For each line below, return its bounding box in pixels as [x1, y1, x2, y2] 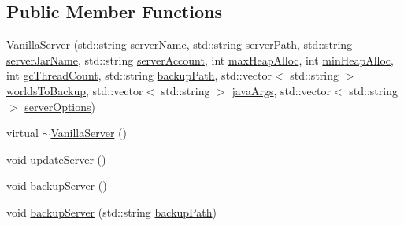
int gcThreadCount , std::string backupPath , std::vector [6, 67, 272, 83]
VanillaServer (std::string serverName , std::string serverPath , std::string [6, 36, 353, 53]
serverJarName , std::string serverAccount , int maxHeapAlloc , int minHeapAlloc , [6, 51, 394, 68]
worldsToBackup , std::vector [6, 82, 143, 98]
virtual [6, 124, 39, 141]
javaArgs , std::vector [232, 82, 331, 98]
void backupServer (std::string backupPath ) [6, 203, 217, 220]
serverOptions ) [24, 98, 96, 114]
